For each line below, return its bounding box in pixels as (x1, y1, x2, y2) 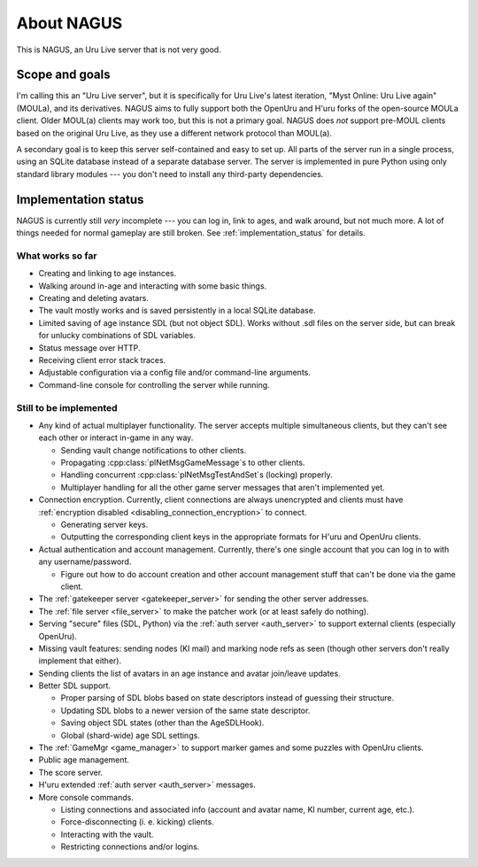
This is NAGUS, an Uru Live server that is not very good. (16, 44, 221, 55)
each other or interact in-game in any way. (38, 432, 194, 443)
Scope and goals (16, 67, 111, 82)
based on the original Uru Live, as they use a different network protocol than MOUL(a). (16, 128, 332, 138)
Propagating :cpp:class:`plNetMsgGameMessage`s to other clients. (60, 457, 305, 468)
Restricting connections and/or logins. (60, 841, 200, 852)
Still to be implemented (16, 401, 119, 414)
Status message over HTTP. (38, 342, 141, 353)
